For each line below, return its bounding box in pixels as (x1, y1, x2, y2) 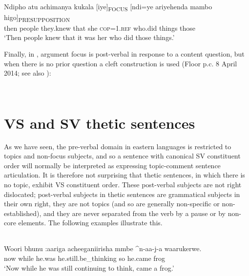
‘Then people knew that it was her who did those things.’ (4, 32, 175, 42)
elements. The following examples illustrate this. (18, 217, 163, 228)
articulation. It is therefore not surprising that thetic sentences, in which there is (4, 170, 245, 180)
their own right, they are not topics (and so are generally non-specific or (4, 198, 220, 209)
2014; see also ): (4, 68, 51, 78)
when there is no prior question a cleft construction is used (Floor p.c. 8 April (4, 58, 237, 68)
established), (4, 208, 41, 218)
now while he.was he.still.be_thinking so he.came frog (4, 253, 166, 263)
